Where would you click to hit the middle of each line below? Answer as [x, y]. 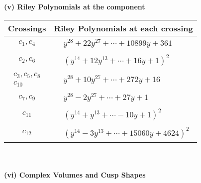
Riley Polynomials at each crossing [123, 28]
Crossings [27, 28]
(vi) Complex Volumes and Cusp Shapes [75, 175]
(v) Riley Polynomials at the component [75, 6]
